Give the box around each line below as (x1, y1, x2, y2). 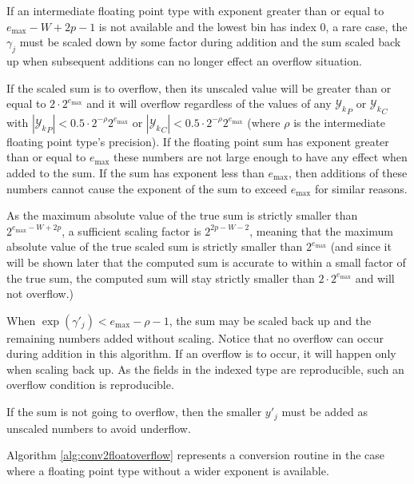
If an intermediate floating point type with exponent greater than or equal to (6, 2, 384, 18)
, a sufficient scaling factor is (62, 222, 201, 239)
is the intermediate (293, 113, 385, 130)
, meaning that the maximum (249, 222, 393, 239)
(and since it (330, 238, 392, 255)
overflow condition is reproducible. (6, 376, 174, 393)
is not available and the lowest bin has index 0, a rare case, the (98, 18, 408, 34)
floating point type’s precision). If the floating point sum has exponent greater (6, 133, 389, 149)
